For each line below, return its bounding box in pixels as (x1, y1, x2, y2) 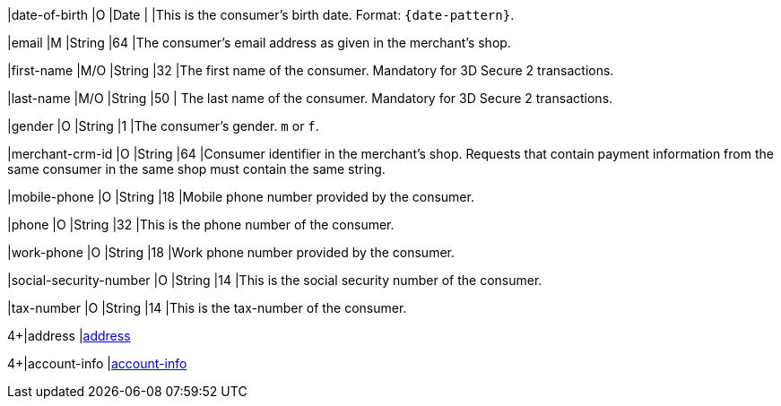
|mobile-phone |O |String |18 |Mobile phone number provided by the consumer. (7, 189, 474, 204)
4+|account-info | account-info (7, 356, 187, 371)
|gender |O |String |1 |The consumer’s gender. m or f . (7, 118, 319, 134)
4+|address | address (7, 328, 131, 343)
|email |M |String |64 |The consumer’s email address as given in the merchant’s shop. (7, 35, 511, 50)
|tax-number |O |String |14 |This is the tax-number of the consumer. (7, 300, 407, 315)
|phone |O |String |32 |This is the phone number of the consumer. (7, 217, 395, 232)
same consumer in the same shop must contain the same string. (7, 161, 386, 177)
